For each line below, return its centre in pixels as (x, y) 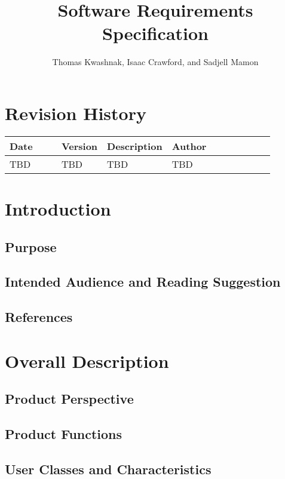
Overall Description (87, 360)
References (39, 317)
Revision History (76, 113)
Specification (155, 33)
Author (189, 146)
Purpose (31, 246)
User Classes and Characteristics (108, 469)
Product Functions (64, 434)
